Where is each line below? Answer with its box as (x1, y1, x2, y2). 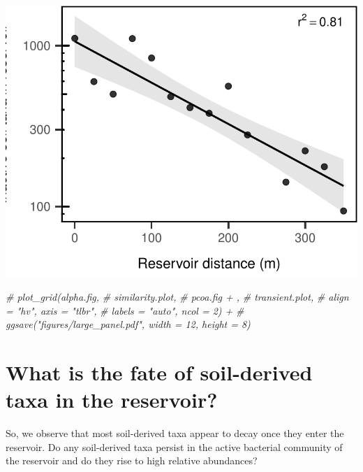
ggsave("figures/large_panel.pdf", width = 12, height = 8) (6, 317, 251, 331)
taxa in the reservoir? (6, 385, 218, 414)
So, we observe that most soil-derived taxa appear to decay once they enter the (6, 426, 344, 441)
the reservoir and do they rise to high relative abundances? (6, 453, 258, 468)
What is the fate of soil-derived (6, 358, 313, 387)
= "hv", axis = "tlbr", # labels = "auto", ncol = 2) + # (6, 303, 244, 317)
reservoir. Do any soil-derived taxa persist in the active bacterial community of (6, 439, 343, 454)
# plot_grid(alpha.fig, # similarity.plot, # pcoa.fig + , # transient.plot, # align (6, 289, 349, 304)
